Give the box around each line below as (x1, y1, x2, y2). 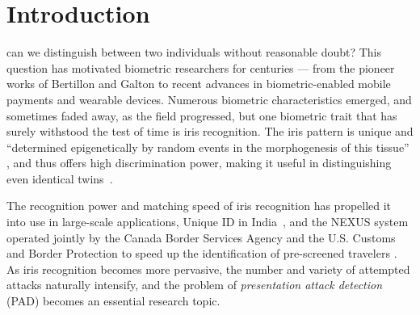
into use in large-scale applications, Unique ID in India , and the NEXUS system (6, 213, 409, 230)
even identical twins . (6, 170, 113, 187)
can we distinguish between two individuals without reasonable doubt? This (6, 44, 382, 61)
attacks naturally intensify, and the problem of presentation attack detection (6, 276, 383, 293)
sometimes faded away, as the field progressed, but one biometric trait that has (6, 107, 397, 124)
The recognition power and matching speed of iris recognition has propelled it (6, 197, 392, 214)
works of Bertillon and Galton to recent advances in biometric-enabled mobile (6, 75, 391, 92)
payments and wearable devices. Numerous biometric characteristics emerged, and (6, 90, 412, 107)
